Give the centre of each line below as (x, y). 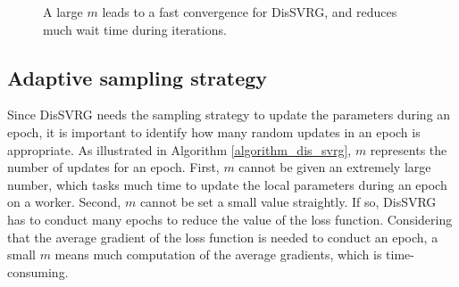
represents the (409, 149)
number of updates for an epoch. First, (113, 167)
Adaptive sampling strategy (138, 77)
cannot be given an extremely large (335, 167)
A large (63, 12)
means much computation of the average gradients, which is (218, 254)
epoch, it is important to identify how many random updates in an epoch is (214, 131)
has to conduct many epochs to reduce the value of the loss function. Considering (230, 219)
